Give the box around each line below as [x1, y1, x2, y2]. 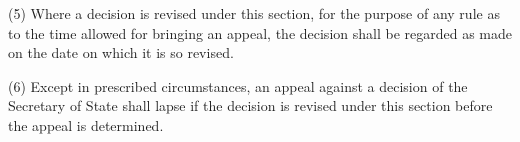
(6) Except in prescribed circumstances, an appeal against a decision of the [8, 75, 468, 96]
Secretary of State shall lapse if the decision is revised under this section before [8, 95, 493, 116]
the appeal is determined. [8, 114, 164, 135]
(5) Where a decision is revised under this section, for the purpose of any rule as [8, 3, 500, 23]
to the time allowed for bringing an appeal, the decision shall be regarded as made [8, 22, 512, 43]
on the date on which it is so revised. [8, 42, 234, 63]
